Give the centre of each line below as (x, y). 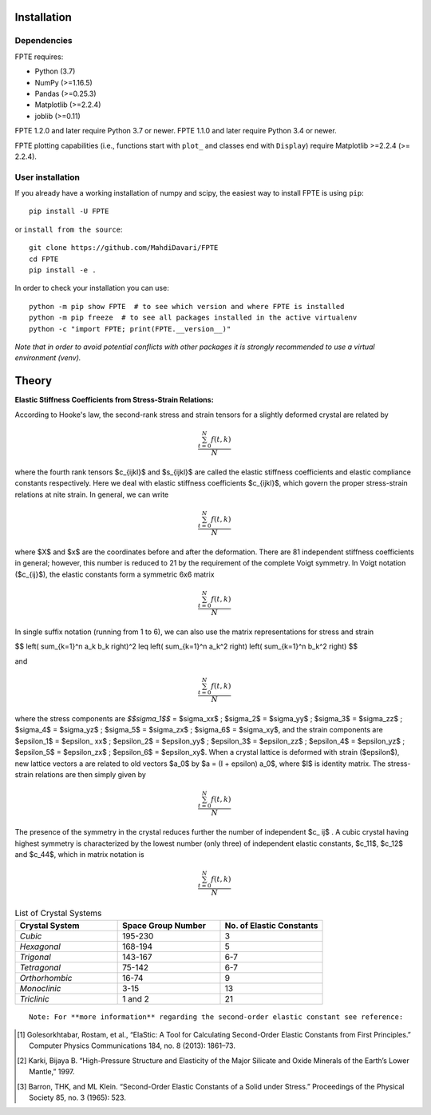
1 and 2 (136, 998)
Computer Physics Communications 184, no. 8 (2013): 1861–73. (132, 1046)
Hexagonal (40, 946)
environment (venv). (48, 358)
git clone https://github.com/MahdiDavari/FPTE (124, 248)
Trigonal (35, 957)
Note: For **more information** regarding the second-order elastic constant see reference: (216, 1017)
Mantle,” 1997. (52, 1072)
